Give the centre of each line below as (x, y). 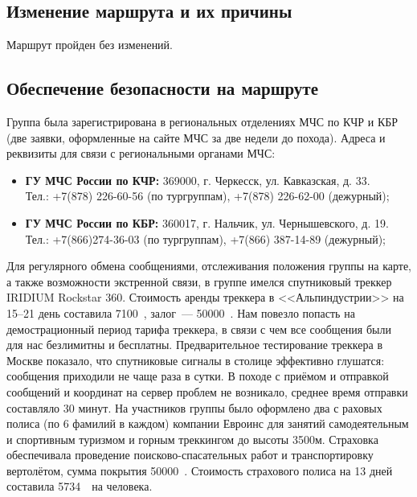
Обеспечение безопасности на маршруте (162, 88)
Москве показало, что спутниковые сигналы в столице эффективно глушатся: (196, 360)
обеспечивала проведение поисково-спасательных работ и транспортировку (190, 455)
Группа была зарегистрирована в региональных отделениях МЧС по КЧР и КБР (202, 121)
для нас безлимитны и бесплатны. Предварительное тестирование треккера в (195, 345)
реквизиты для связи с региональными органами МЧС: (141, 153)
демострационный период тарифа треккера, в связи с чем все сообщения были (199, 329)
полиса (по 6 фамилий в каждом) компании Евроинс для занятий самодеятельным (208, 423)
